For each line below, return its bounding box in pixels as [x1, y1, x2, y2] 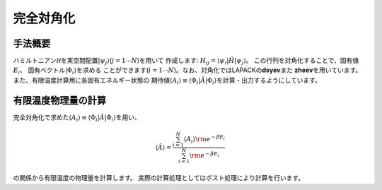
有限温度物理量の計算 [13, 94, 106, 106]
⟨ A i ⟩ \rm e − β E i [183, 134, 226, 145]
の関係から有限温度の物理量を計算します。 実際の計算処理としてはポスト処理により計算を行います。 [13, 174, 305, 182]
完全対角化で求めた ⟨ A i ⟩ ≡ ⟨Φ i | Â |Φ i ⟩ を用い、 [13, 113, 141, 123]
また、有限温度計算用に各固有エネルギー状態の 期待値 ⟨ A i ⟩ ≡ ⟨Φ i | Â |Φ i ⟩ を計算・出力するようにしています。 [13, 76, 322, 86]
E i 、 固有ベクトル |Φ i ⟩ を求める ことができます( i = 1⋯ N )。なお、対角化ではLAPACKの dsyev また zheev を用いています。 [13, 66, 362, 76]
